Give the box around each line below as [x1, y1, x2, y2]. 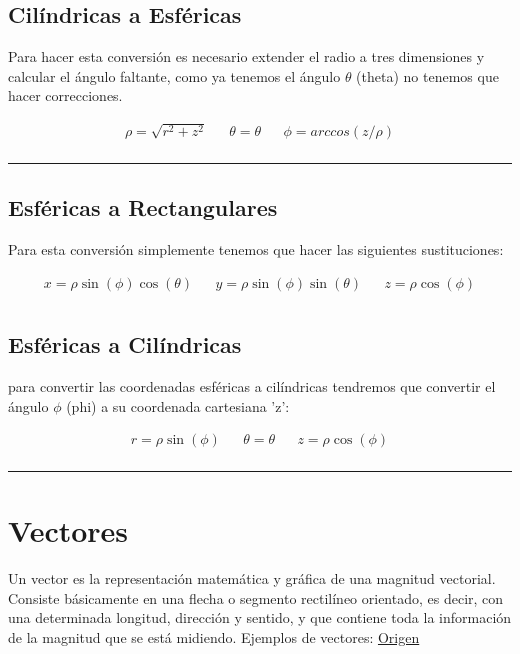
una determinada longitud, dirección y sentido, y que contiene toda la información [8, 607, 512, 628]
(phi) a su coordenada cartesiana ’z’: [66, 395, 290, 416]
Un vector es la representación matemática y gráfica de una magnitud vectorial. [8, 568, 496, 589]
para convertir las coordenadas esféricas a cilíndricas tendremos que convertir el [8, 375, 496, 396]
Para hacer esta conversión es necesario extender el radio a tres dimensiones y [8, 46, 485, 67]
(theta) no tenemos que [356, 65, 499, 86]
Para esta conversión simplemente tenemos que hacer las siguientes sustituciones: [8, 239, 504, 260]
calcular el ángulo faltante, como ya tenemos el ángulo [8, 65, 341, 86]
